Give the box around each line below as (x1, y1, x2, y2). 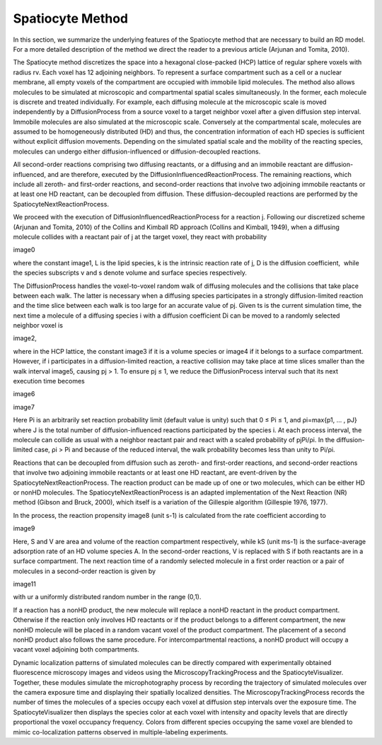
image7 (13, 403, 35, 411)
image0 (13, 246, 35, 254)
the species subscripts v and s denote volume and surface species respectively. (13, 269, 247, 277)
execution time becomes (13, 377, 85, 386)
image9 (13, 524, 35, 533)
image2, (13, 334, 37, 342)
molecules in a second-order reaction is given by (13, 567, 156, 575)
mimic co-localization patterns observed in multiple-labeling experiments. (13, 727, 228, 736)
